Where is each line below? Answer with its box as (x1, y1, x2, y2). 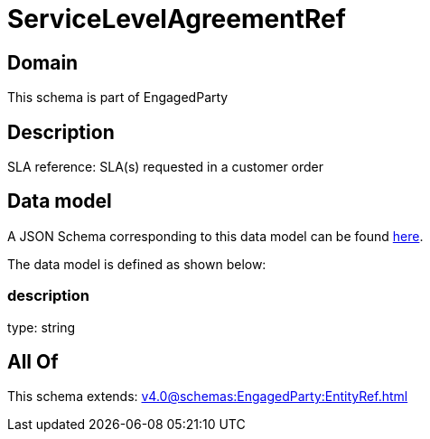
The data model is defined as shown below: (7, 256, 266, 272)
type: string (7, 319, 76, 335)
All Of (7, 350, 59, 374)
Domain (7, 51, 79, 74)
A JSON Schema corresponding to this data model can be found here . (7, 228, 424, 244)
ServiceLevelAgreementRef (7, 4, 346, 34)
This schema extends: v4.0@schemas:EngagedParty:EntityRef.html (7, 388, 408, 405)
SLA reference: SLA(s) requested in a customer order (7, 159, 324, 175)
